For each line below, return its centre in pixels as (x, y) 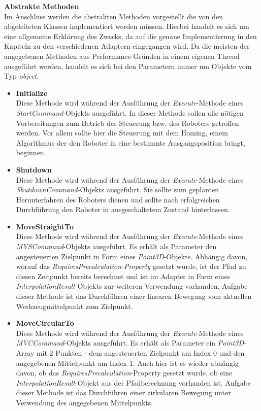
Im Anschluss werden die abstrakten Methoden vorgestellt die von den (113, 16)
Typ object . (22, 76)
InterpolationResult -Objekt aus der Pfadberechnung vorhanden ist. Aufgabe (134, 382)
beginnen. (31, 152)
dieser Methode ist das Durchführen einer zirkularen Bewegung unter (123, 392)
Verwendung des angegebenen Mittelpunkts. (85, 402)
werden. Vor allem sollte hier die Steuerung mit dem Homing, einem (122, 133)
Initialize (32, 93)
